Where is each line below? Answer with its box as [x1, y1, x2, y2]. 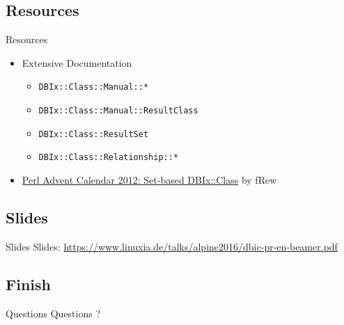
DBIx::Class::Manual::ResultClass [38, 106, 198, 116]
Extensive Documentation [22, 55, 132, 70]
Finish [6, 273, 51, 294]
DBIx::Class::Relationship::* [38, 152, 179, 163]
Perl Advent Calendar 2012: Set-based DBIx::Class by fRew [22, 173, 277, 187]
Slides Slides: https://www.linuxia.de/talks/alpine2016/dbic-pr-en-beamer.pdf [6, 239, 338, 253]
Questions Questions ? [6, 306, 101, 320]
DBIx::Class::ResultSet [38, 129, 149, 139]
